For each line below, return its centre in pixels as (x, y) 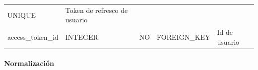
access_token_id (33, 36)
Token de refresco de (97, 10)
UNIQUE (22, 15)
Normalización (29, 63)
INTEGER (82, 36)
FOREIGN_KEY (184, 36)
